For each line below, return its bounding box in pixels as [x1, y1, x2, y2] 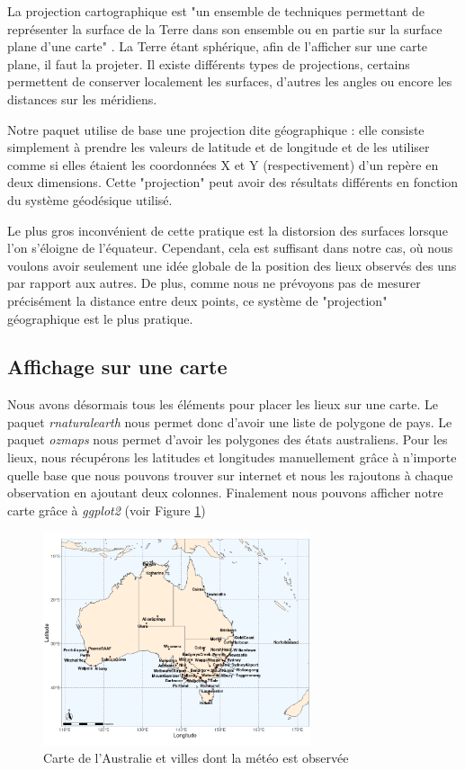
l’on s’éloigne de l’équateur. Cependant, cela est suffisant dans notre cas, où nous [7, 238, 453, 257]
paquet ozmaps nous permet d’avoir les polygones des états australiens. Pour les [7, 430, 448, 449]
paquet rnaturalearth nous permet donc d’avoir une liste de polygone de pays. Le [7, 412, 452, 431]
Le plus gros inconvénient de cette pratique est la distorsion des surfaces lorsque [7, 220, 448, 239]
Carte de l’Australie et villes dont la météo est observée [43, 748, 349, 767]
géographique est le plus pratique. [7, 309, 193, 327]
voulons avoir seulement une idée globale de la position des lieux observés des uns [7, 255, 457, 274]
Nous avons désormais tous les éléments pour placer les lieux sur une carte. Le [7, 395, 438, 414]
